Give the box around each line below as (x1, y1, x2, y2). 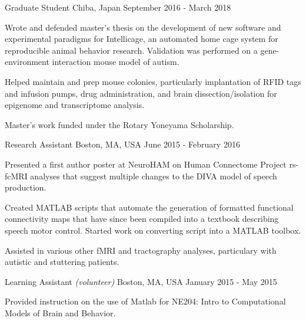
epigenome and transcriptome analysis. (5, 99, 145, 111)
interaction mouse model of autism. (52, 55, 179, 68)
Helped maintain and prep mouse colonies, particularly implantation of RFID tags (5, 75, 301, 87)
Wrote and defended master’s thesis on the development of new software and (5, 21, 281, 33)
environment (5, 55, 49, 68)
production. (5, 181, 46, 194)
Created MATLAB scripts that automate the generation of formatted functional (5, 201, 294, 213)
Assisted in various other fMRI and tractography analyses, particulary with (5, 244, 277, 256)
